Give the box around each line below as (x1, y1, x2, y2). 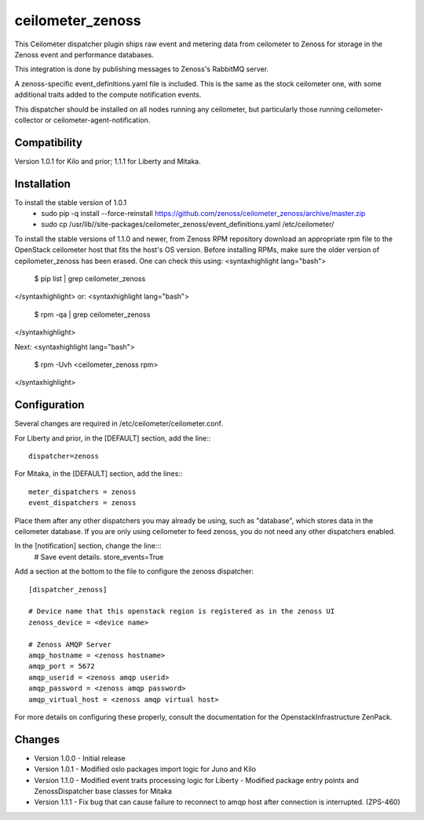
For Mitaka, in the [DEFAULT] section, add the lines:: (14, 469, 183, 478)
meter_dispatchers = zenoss (28, 487, 137, 496)
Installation (14, 177, 71, 190)
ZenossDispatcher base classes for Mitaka (34, 786, 172, 796)
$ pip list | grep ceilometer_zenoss (34, 274, 146, 284)
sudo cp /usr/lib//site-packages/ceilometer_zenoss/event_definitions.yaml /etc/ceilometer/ (41, 220, 334, 229)
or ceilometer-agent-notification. (44, 115, 151, 125)
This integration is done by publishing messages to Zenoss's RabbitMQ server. (14, 64, 269, 74)
